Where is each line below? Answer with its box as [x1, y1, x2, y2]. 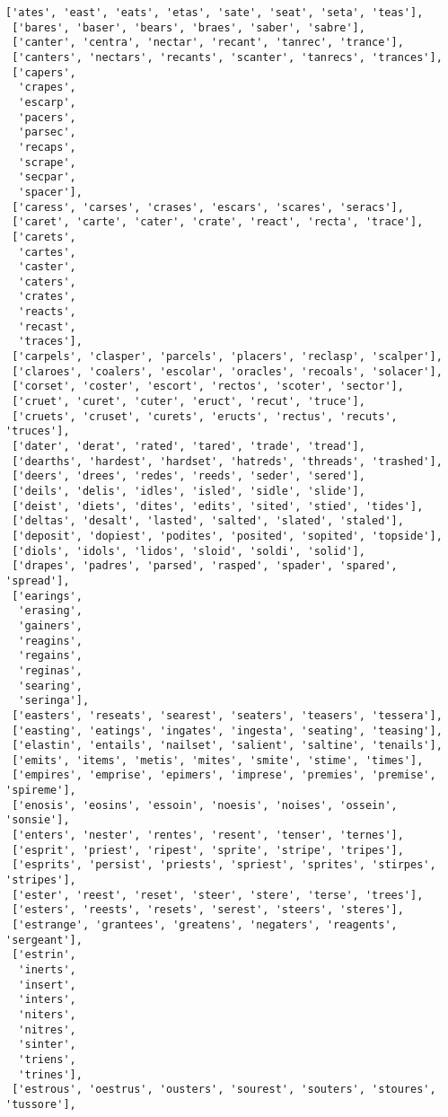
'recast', [18, 320, 76, 333]
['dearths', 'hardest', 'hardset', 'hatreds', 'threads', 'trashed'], [12, 454, 443, 468]
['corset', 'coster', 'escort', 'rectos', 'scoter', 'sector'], [12, 380, 404, 393]
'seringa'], [18, 694, 90, 708]
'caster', [18, 260, 76, 274]
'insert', [18, 978, 76, 991]
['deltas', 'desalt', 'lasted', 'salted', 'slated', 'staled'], [12, 515, 404, 528]
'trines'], [18, 1068, 83, 1081]
